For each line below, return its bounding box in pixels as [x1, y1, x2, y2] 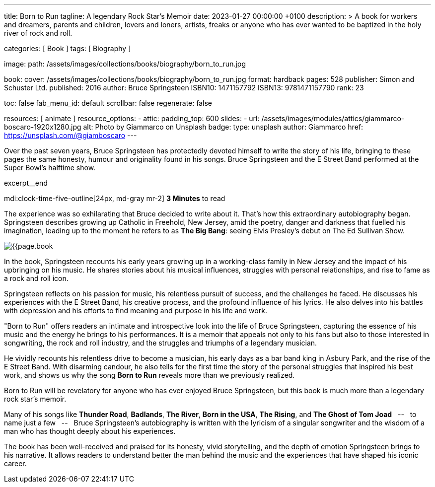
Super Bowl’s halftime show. [4, 163, 96, 172]
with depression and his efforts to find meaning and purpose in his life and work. [4, 306, 267, 315]
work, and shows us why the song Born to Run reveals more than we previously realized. [4, 371, 295, 379]
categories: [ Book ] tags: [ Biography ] [4, 44, 131, 53]
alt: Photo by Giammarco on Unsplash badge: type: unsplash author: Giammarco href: [83, 123, 363, 131]
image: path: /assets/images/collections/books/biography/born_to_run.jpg [4, 60, 246, 68]
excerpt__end [4, 179, 48, 187]
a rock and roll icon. [4, 274, 69, 282]
